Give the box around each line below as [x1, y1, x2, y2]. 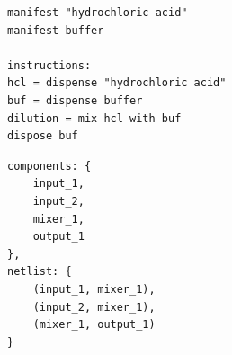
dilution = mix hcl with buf [7, 111, 182, 125]
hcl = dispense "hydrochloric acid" [7, 76, 227, 90]
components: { [7, 159, 92, 173]
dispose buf [7, 129, 78, 143]
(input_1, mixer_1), [32, 282, 156, 296]
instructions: [7, 58, 92, 72]
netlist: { [7, 265, 72, 279]
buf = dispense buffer [7, 93, 143, 107]
